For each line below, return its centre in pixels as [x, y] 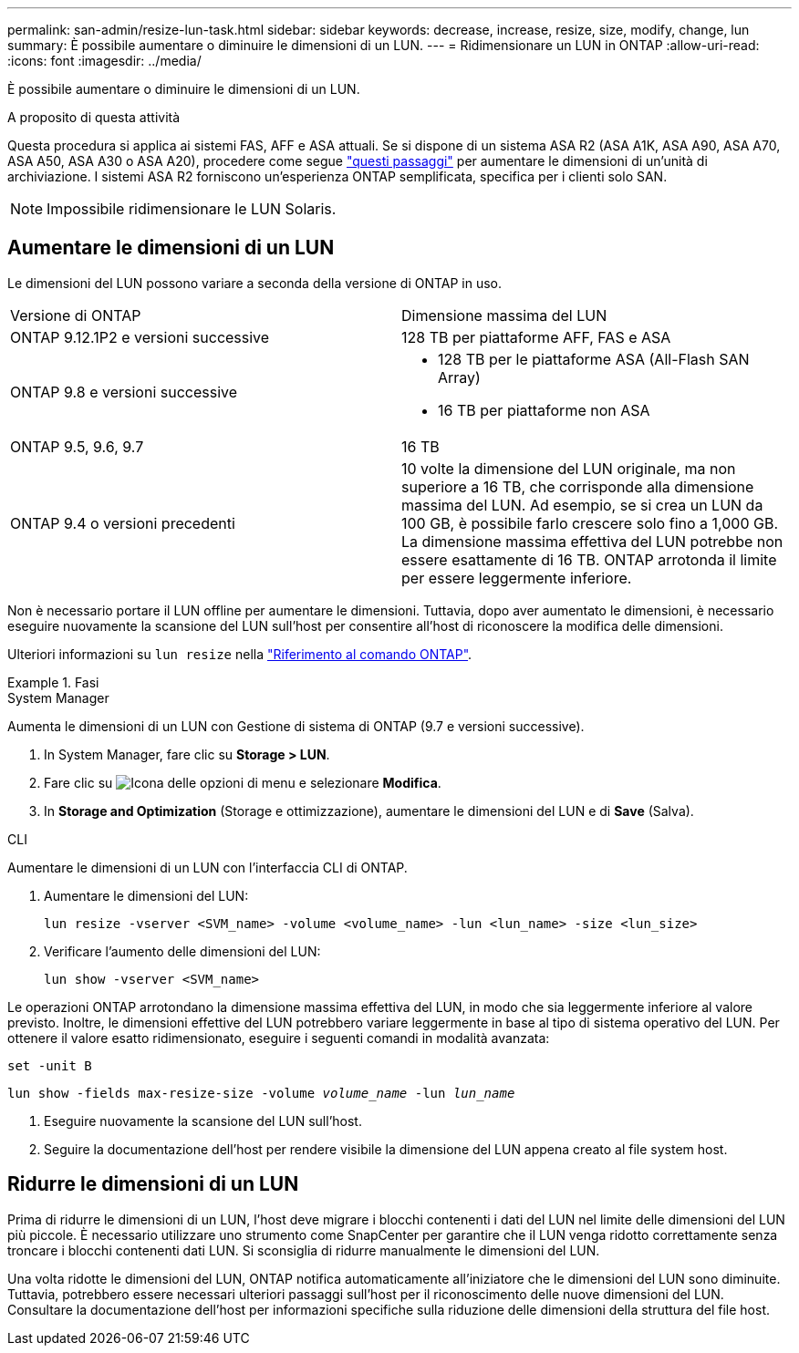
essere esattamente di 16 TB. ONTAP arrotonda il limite [589, 559]
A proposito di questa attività [94, 117]
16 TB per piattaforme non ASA [544, 410]
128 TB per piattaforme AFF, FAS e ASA [536, 337]
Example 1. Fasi [53, 682]
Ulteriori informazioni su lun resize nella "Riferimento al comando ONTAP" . [240, 654]
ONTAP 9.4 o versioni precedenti [123, 523]
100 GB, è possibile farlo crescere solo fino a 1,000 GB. [590, 523]
